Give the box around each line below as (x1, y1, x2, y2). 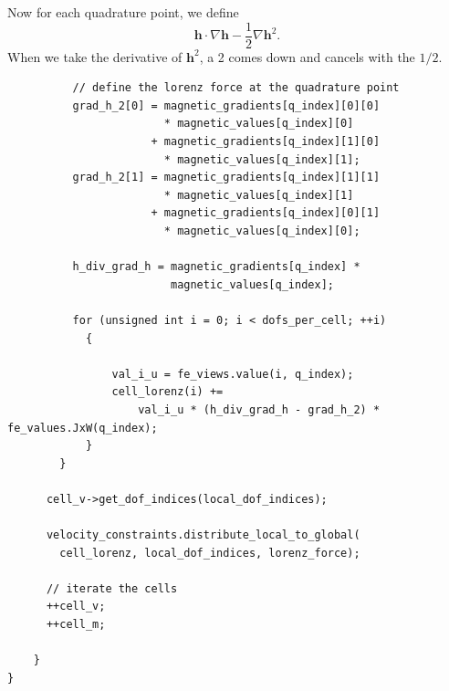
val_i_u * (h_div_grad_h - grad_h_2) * (138, 403, 381, 416)
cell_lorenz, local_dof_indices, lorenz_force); (59, 546, 360, 560)
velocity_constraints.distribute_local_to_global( (46, 529, 360, 542)
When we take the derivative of (7, 47, 183, 66)
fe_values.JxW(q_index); (7, 421, 158, 434)
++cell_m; (46, 618, 106, 632)
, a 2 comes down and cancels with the (199, 47, 415, 66)
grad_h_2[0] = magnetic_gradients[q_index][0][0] (72, 99, 381, 112)
